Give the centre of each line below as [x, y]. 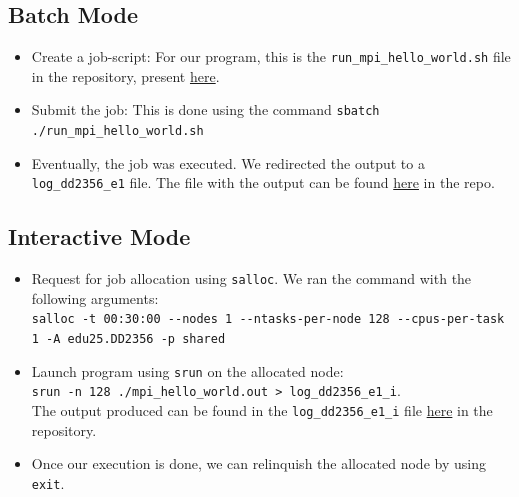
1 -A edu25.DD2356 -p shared [128, 339]
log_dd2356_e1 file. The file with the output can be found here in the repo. [263, 182]
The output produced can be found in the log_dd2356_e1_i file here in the [262, 410]
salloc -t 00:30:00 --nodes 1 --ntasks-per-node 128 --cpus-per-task [268, 319]
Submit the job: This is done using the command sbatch [205, 109]
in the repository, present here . [125, 75]
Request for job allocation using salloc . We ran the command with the [251, 278]
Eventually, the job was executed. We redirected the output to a [228, 162]
